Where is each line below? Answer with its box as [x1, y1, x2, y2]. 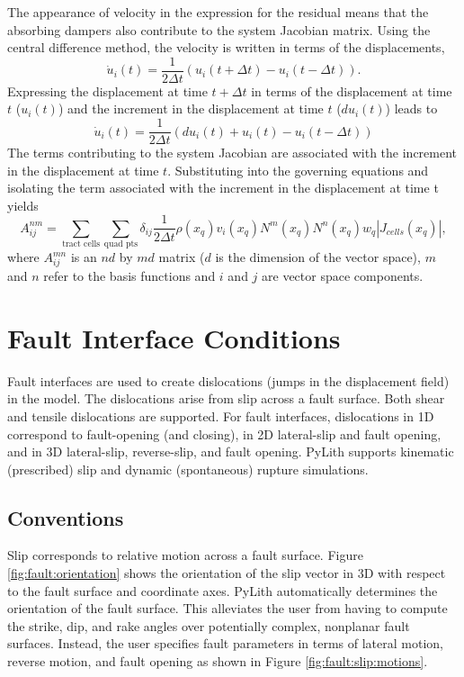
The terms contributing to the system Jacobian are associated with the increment [7, 143, 458, 162]
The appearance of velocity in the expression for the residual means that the [7, 3, 429, 21]
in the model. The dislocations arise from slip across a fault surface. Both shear [7, 389, 445, 408]
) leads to [385, 99, 438, 118]
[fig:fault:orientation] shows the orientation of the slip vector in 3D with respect [7, 564, 446, 582]
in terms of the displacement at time [251, 81, 452, 100]
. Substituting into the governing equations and [167, 160, 429, 179]
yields [7, 195, 39, 214]
